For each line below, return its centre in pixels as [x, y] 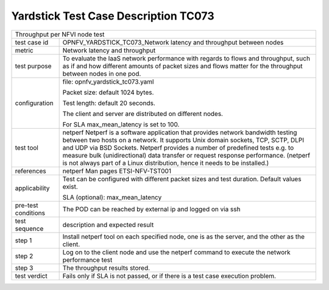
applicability [32, 188]
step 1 [23, 240]
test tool [27, 148]
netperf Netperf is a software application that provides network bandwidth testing [180, 132]
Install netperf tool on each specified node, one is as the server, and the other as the [183, 236]
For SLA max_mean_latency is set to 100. [121, 124]
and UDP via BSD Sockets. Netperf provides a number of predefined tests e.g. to [178, 148]
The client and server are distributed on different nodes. [143, 114]
